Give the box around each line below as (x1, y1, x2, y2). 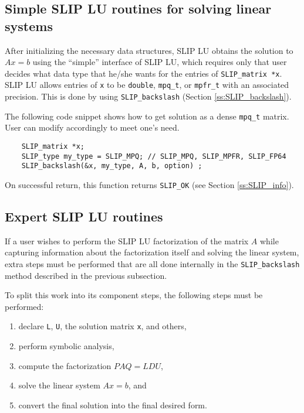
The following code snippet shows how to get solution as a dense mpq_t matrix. (5, 110, 289, 122)
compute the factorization (18, 359, 112, 371)
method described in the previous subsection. (5, 269, 167, 281)
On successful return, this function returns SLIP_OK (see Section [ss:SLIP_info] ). (5, 178, 294, 190)
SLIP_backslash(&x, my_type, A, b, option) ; (21, 162, 202, 170)
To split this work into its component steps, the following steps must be (5, 289, 263, 301)
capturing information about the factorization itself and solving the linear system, (5, 246, 299, 258)
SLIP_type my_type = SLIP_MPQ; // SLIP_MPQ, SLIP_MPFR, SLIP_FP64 (21, 152, 286, 161)
